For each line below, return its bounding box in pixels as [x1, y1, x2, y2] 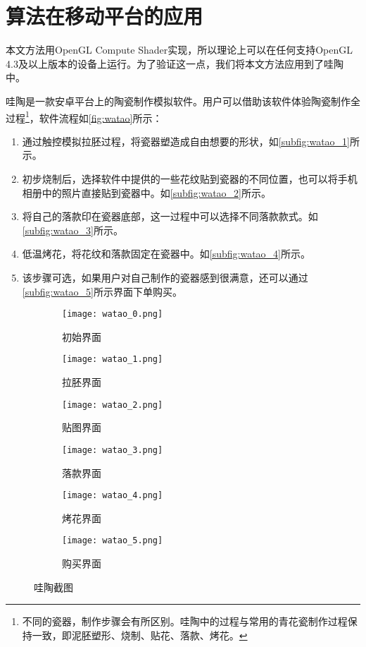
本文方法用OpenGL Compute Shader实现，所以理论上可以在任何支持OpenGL [6, 42, 353, 57]
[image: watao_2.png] [62, 399, 163, 410]
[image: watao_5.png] [62, 536, 163, 546]
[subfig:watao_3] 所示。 [22, 222, 124, 237]
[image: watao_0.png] [62, 309, 163, 320]
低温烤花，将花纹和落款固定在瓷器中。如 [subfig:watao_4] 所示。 [22, 246, 311, 261]
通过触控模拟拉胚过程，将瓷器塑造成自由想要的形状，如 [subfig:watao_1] [22, 133, 351, 148]
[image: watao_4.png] [62, 490, 163, 501]
